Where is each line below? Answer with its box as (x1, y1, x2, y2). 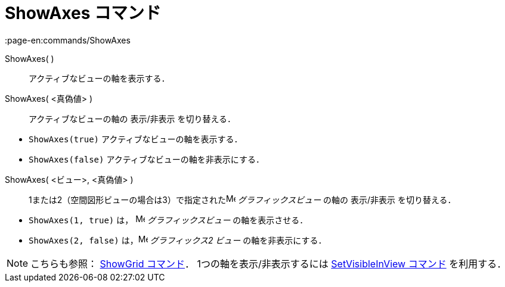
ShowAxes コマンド (5, 3, 162, 23)
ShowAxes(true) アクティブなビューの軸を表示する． (29, 133, 243, 144)
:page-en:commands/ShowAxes (5, 35, 131, 45)
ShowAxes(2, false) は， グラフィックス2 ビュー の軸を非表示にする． (29, 235, 327, 245)
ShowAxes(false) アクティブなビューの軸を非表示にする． (29, 154, 264, 164)
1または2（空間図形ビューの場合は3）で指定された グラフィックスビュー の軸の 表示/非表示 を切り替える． (29, 194, 456, 205)
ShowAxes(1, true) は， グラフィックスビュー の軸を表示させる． (29, 214, 308, 225)
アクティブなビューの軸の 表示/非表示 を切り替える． (29, 113, 236, 124)
